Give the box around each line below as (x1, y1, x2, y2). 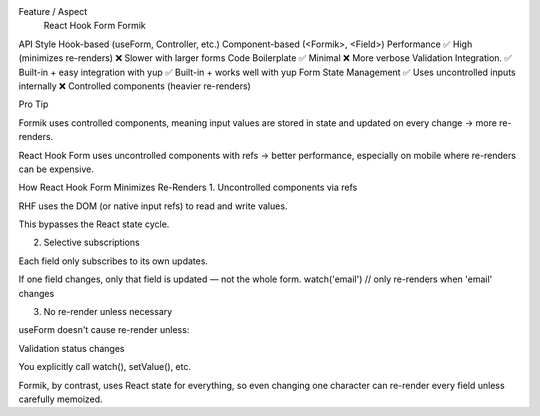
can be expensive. (18, 163, 94, 175)
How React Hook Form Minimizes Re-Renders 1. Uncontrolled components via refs (18, 181, 358, 194)
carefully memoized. (18, 393, 104, 405)
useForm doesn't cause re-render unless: (18, 324, 190, 336)
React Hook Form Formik (43, 20, 147, 32)
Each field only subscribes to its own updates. (18, 255, 209, 267)
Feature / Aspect (18, 6, 88, 17)
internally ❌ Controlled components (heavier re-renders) (18, 80, 252, 92)
